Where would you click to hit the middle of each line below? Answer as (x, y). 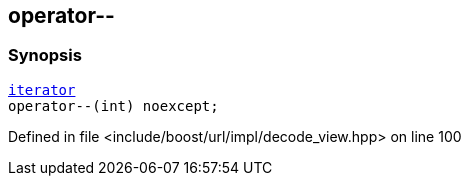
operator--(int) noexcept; (113, 105)
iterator (42, 89)
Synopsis (45, 55)
